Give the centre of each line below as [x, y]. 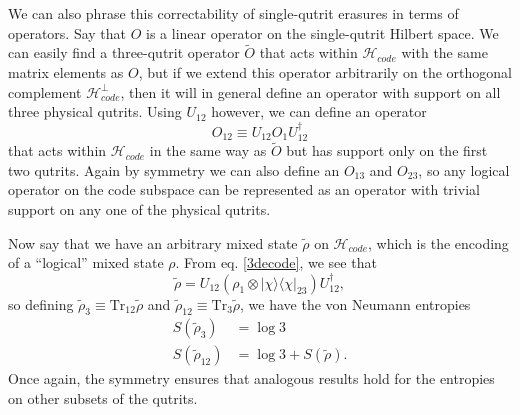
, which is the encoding [438, 242]
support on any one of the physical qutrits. [139, 209]
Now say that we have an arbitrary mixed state [153, 242]
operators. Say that [67, 32]
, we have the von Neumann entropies [355, 303]
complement [45, 91]
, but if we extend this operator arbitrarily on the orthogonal [325, 72]
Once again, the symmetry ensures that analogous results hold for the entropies [251, 378]
